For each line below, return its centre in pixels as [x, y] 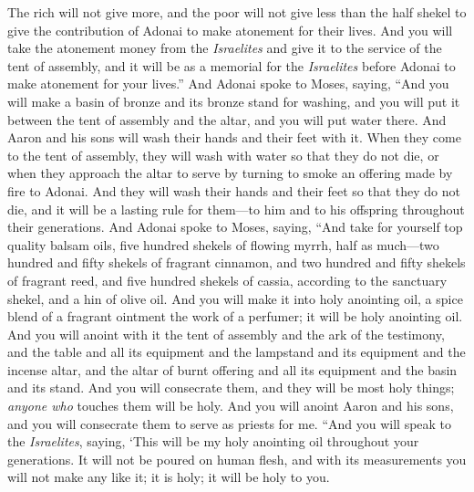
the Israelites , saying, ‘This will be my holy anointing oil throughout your [213, 441]
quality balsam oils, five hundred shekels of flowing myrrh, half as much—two [223, 244]
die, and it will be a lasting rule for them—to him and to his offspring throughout [236, 209]
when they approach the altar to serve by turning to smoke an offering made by [230, 173]
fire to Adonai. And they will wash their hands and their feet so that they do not [234, 190]
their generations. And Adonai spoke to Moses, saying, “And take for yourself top [235, 227]
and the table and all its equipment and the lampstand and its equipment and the [237, 352]
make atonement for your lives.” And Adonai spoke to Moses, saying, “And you [228, 84]
